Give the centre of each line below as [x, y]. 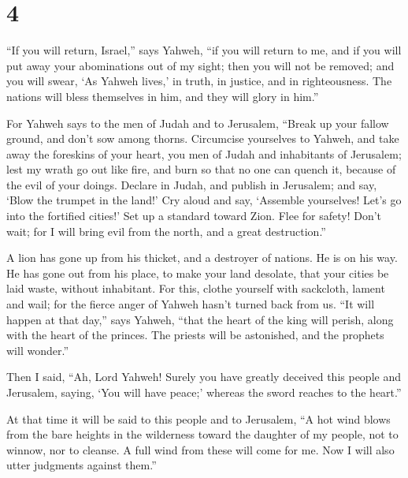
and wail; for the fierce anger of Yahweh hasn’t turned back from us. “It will [191, 304]
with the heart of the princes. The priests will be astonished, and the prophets [195, 335]
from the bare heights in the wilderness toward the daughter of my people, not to [202, 434]
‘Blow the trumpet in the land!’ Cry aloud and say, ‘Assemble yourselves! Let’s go [204, 200]
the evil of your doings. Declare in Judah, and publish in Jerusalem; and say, [192, 184]
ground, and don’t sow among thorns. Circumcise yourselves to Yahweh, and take [203, 138]
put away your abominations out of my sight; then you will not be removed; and [200, 65]
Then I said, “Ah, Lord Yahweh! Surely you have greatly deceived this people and [204, 377]
